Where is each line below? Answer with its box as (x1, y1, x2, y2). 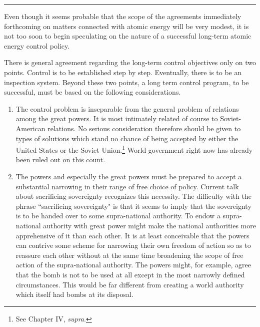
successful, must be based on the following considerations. (4, 87, 181, 97)
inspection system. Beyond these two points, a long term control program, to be (4, 77, 249, 87)
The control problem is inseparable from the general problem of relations (15, 103, 239, 114)
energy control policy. (4, 40, 70, 51)
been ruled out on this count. (15, 154, 105, 165)
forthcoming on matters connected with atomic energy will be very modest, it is (4, 21, 249, 31)
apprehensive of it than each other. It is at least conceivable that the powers (15, 230, 249, 240)
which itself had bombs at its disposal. (15, 289, 133, 299)
